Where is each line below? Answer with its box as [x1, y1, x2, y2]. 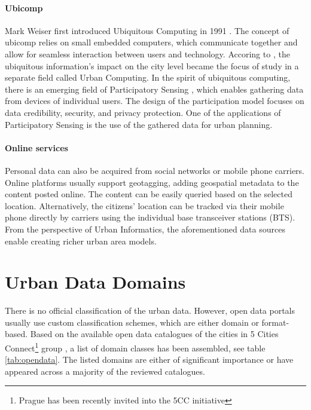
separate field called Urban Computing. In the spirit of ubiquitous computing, [5, 71, 291, 84]
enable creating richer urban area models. [5, 234, 157, 247]
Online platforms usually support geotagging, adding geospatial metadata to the [5, 176, 299, 188]
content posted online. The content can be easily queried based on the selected [5, 188, 292, 200]
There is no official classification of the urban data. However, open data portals [5, 304, 295, 317]
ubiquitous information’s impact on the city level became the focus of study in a [5, 59, 299, 72]
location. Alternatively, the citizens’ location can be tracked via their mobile [5, 199, 284, 212]
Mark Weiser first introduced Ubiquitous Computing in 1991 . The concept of [5, 24, 289, 36]
